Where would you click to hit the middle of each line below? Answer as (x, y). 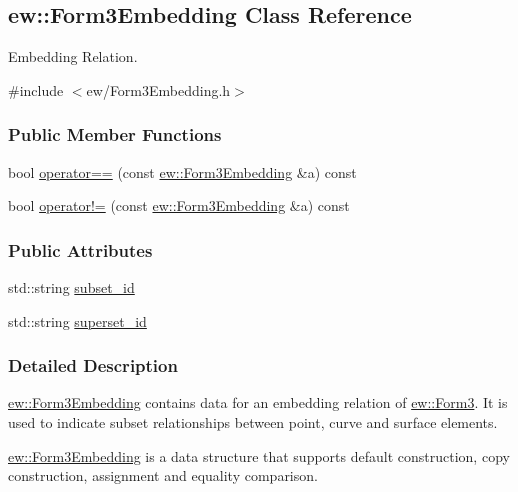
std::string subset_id (71, 287)
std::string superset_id (77, 320)
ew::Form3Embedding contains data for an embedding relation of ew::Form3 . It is (258, 402)
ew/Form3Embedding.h (158, 89)
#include (36, 89)
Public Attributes (80, 249)
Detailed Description (93, 365)
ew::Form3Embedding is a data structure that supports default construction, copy (259, 455)
